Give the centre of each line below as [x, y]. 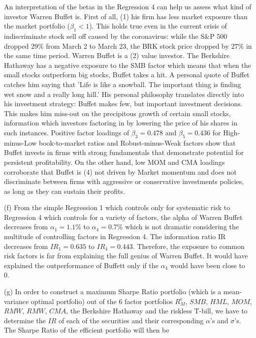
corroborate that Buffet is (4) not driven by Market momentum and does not [120, 171]
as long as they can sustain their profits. [64, 191]
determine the [25, 320]
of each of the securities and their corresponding [131, 320]
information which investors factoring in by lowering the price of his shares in [121, 123]
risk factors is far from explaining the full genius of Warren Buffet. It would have [126, 256]
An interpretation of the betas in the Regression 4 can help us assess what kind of [128, 6]
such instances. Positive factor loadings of [67, 132]
